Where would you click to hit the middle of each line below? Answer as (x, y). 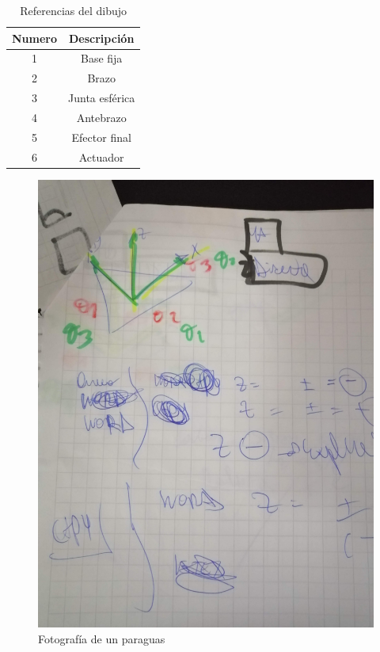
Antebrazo (101, 117)
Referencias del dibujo (74, 10)
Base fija (102, 58)
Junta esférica (102, 98)
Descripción (102, 38)
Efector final (101, 137)
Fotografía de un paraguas (102, 638)
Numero (35, 38)
